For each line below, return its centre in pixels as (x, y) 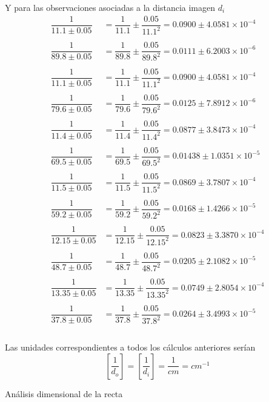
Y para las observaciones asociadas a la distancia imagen (110, 7)
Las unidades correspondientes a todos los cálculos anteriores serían (130, 347)
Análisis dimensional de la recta (64, 393)
